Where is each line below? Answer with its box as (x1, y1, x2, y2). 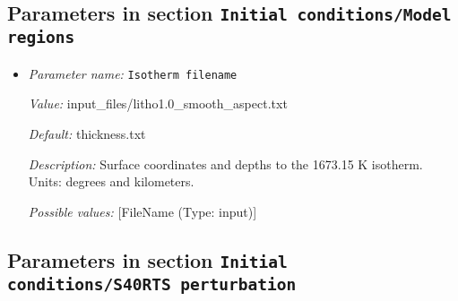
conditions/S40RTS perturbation (7, 274, 297, 294)
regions (7, 28, 75, 47)
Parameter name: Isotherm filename (28, 64, 238, 82)
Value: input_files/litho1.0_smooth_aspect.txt (28, 94, 288, 113)
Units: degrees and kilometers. (28, 172, 194, 191)
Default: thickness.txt (28, 125, 146, 142)
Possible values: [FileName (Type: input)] (28, 202, 257, 220)
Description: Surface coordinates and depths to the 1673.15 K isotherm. (28, 154, 423, 173)
